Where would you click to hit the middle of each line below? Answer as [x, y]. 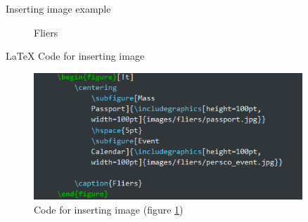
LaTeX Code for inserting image [75, 56]
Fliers [46, 32]
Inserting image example [58, 8]
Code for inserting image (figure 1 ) [109, 209]
